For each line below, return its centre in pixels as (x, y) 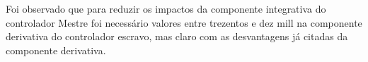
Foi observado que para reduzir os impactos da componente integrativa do (166, 8)
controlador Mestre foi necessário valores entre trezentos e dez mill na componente (184, 22)
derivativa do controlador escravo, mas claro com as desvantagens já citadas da (177, 36)
